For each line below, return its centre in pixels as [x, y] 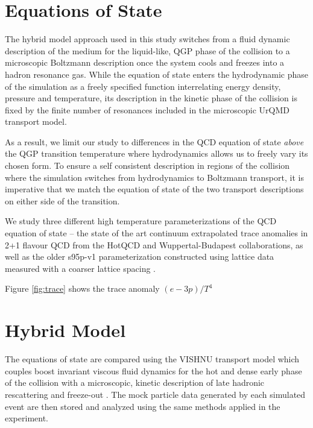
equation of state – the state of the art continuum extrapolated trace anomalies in [156, 233]
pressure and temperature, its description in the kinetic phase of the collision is [151, 98]
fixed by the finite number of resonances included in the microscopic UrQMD [147, 109]
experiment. [27, 418]
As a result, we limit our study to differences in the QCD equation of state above [154, 141]
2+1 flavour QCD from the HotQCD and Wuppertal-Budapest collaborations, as [154, 244]
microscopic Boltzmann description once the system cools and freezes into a [145, 62]
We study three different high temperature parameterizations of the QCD [141, 221]
